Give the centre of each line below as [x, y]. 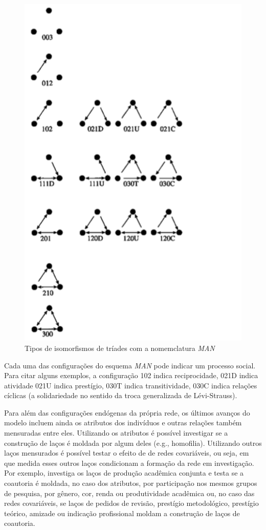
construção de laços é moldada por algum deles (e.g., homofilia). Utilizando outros [133, 443]
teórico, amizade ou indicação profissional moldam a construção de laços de [122, 513]
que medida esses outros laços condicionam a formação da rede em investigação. [129, 463]
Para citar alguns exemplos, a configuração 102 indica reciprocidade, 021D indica [131, 375]
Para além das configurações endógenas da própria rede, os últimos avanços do [127, 412]
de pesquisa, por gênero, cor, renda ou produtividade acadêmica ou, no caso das [129, 493]
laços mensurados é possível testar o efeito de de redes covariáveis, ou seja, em [127, 453]
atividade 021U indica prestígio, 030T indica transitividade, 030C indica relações [131, 385]
